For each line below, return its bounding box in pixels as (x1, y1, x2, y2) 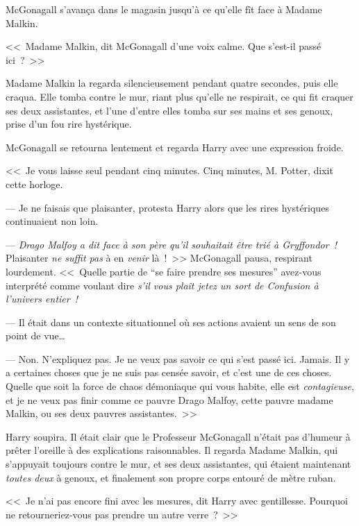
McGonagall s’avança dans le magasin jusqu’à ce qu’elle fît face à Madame (6, 2, 322, 16)
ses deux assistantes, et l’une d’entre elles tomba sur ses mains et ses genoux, (6, 103, 333, 117)
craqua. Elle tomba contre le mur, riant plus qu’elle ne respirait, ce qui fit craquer (6, 89, 353, 103)
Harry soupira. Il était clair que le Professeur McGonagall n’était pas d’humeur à (6, 429, 351, 443)
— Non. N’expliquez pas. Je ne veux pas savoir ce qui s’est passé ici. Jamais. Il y (6, 351, 350, 366)
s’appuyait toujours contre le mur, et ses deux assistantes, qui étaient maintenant (6, 457, 351, 471)
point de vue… (6, 328, 66, 343)
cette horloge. (6, 176, 63, 191)
